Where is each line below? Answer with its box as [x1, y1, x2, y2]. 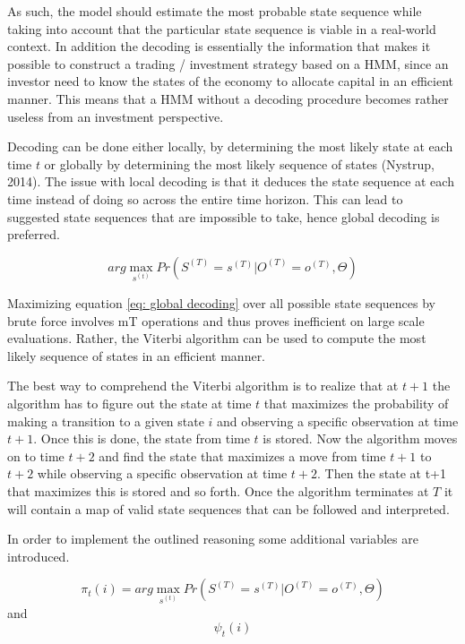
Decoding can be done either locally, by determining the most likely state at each [7, 137, 453, 156]
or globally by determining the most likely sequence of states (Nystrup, [44, 154, 435, 173]
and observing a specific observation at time [217, 411, 459, 430]
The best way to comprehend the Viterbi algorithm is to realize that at [7, 376, 399, 395]
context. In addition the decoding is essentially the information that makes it [7, 37, 431, 56]
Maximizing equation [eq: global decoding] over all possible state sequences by [7, 293, 435, 312]
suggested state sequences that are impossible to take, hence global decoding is [7, 207, 440, 226]
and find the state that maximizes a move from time [99, 446, 386, 465]
